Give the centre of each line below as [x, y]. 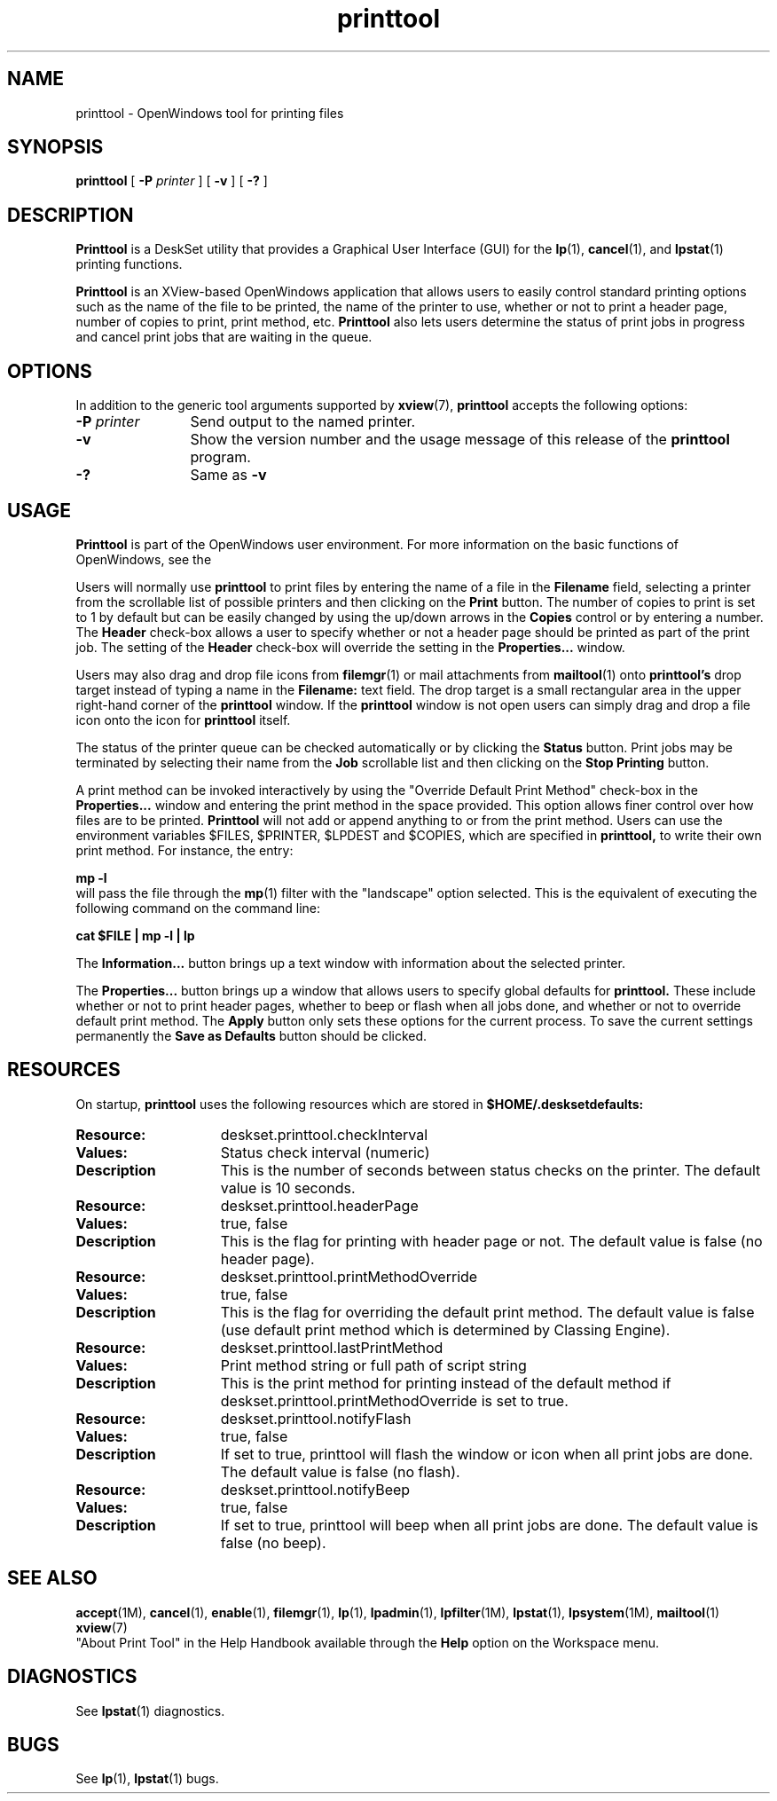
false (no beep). [273, 1542]
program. [220, 457]
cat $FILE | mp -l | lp [135, 935]
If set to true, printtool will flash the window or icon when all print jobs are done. [487, 1454]
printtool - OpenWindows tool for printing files [210, 113]
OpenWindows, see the [144, 559]
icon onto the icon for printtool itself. [183, 720]
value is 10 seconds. [288, 1188]
